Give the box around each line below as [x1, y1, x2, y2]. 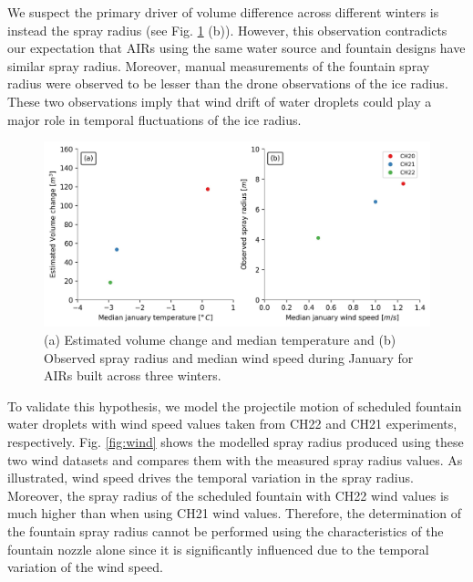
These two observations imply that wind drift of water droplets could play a [7, 91, 432, 110]
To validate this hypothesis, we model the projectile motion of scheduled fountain [7, 396, 462, 415]
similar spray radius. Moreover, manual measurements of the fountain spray [7, 56, 430, 75]
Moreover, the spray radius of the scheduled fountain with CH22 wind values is [7, 485, 449, 504]
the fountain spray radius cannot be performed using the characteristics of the [7, 521, 444, 540]
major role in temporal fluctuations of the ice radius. [7, 109, 302, 129]
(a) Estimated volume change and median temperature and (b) [44, 330, 396, 349]
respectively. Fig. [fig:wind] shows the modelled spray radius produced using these [7, 432, 464, 452]
